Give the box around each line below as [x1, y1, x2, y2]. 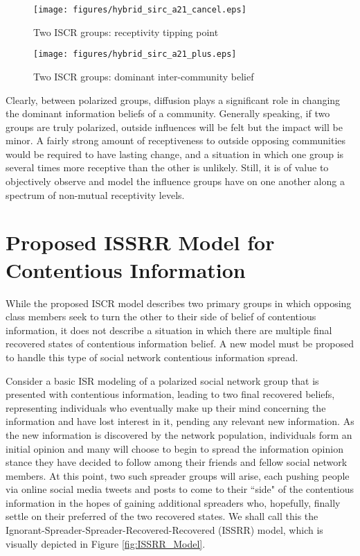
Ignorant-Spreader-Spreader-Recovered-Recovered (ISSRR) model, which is [6, 523, 323, 537]
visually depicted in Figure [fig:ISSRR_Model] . [6, 536, 206, 550]
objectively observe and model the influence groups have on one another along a [6, 174, 345, 189]
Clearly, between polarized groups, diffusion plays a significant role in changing [6, 92, 341, 107]
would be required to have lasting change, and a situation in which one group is [6, 146, 344, 161]
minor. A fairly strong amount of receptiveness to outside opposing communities [6, 133, 346, 148]
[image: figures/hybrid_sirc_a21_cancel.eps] [33, 5, 246, 15]
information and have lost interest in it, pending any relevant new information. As [6, 414, 354, 428]
